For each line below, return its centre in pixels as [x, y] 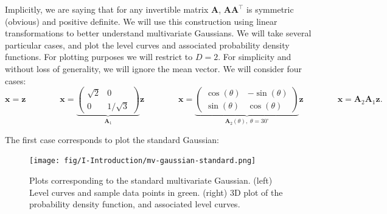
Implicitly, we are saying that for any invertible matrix [107, 9]
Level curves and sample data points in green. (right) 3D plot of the [156, 192]
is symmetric [270, 9]
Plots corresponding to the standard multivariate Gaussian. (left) [151, 180]
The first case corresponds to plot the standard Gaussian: [112, 139]
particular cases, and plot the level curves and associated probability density [147, 45]
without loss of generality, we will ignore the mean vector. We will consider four [154, 68]
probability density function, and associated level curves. [135, 204]
